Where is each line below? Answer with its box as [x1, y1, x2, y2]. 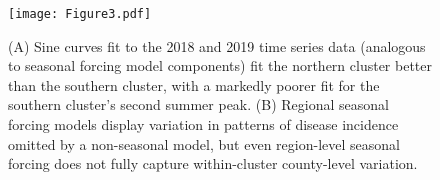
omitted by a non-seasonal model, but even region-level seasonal [8, 133, 400, 154]
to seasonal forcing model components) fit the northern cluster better [8, 55, 433, 76]
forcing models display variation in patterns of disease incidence [8, 114, 399, 135]
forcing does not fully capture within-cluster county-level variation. [8, 153, 418, 174]
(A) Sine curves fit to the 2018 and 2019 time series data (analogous [8, 35, 426, 56]
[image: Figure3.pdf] [8, 7, 152, 21]
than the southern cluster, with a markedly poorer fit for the [8, 74, 380, 95]
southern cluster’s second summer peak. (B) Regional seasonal [8, 94, 389, 115]
